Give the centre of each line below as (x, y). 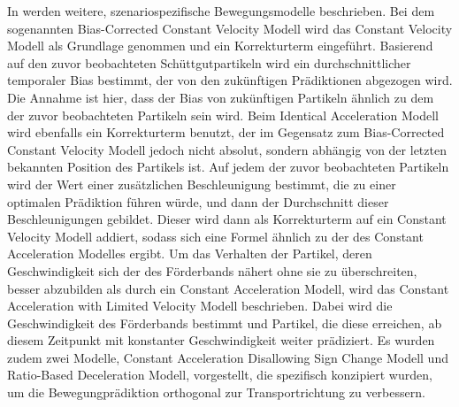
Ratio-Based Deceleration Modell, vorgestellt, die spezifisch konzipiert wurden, (220, 375)
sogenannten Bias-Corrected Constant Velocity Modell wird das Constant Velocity (230, 28)
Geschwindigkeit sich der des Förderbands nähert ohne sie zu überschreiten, (212, 270)
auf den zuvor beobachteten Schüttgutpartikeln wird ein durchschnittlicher (209, 62)
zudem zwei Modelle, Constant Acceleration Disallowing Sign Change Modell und (228, 357)
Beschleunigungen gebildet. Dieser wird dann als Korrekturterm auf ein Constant (227, 219)
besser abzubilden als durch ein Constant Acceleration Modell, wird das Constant (228, 288)
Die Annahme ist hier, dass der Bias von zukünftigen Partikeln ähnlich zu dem (221, 97)
